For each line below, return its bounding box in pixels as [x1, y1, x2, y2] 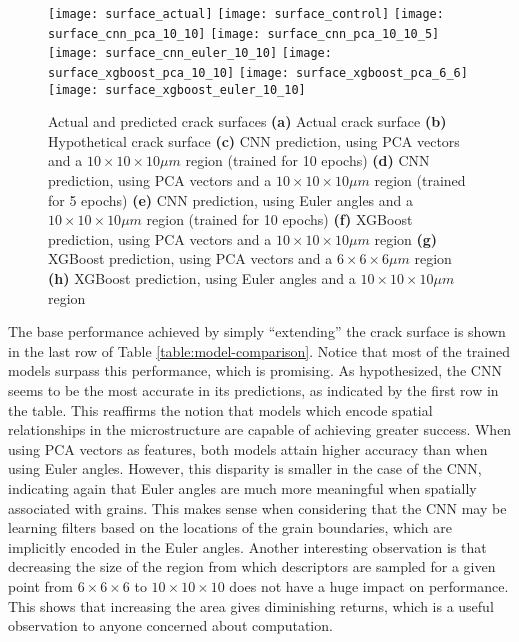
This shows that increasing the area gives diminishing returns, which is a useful [8, 595, 494, 616]
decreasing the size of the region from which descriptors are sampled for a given [8, 556, 496, 577]
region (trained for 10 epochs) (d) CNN [185, 150, 430, 171]
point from [8, 575, 74, 596]
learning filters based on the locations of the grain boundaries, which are [8, 517, 452, 538]
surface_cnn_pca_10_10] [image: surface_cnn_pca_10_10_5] [48, 26, 440, 41]
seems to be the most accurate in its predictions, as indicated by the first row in [8, 380, 499, 400]
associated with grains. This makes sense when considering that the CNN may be [8, 497, 507, 518]
